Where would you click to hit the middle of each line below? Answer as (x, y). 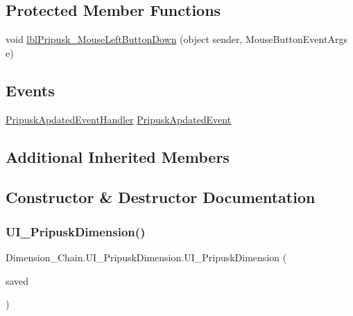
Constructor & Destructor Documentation (161, 197)
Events (30, 90)
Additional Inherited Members (118, 156)
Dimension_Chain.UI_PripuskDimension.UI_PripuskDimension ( (146, 257)
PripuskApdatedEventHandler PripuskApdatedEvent (119, 119)
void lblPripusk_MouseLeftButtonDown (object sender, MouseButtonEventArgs (176, 39)
